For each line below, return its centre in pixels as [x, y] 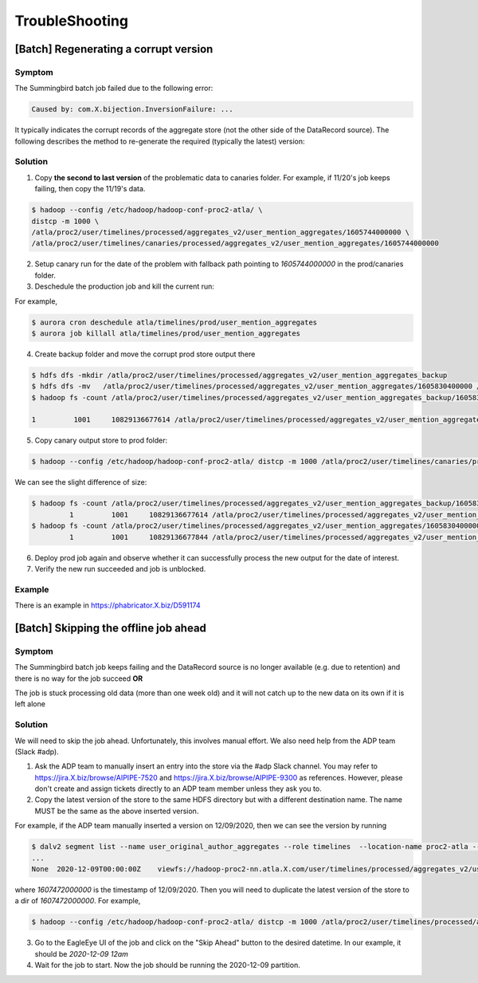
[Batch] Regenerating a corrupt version [114, 49]
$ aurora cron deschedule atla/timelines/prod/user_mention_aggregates [174, 322]
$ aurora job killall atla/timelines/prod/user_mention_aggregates [166, 333]
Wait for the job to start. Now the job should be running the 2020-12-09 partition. [167, 965]
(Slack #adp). [37, 751]
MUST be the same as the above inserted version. [117, 811]
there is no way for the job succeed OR [79, 678]
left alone [30, 704]
